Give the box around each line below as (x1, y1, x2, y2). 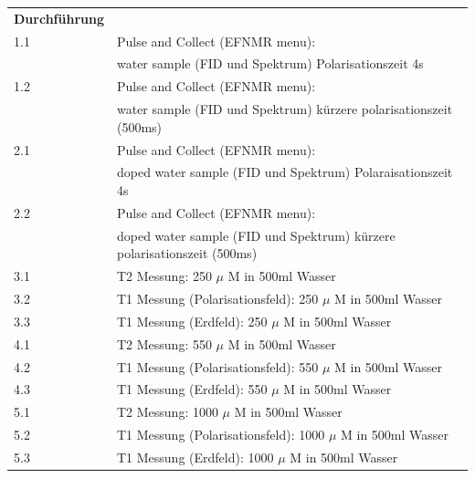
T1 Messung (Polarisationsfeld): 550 (116, 357, 319, 376)
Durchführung (14, 8, 104, 27)
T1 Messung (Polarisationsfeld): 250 (116, 288, 319, 307)
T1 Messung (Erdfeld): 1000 (116, 447, 274, 466)
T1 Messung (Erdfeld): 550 (116, 379, 268, 399)
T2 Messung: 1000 (116, 402, 218, 421)
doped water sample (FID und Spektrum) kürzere (116, 225, 396, 244)
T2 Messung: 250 (116, 266, 212, 286)
